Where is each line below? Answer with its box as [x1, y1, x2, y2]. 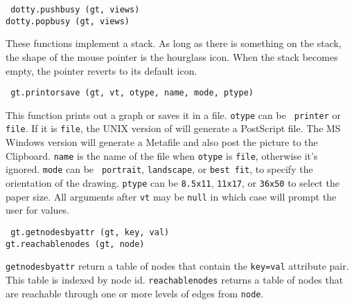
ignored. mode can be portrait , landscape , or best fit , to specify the [6, 162, 313, 176]
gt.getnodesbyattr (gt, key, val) [10, 227, 170, 237]
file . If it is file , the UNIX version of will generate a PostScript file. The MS [6, 121, 341, 136]
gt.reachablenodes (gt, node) [6, 239, 145, 249]
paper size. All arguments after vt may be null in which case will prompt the [6, 189, 337, 203]
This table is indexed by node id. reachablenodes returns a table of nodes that [6, 272, 344, 286]
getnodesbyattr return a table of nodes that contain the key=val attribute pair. [6, 259, 349, 273]
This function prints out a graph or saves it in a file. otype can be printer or [6, 107, 342, 122]
